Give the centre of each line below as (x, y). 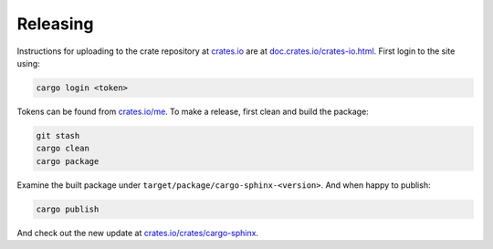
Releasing (55, 24)
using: (28, 63)
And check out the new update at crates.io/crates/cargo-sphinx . (138, 233)
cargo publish (68, 209)
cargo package (68, 161)
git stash (58, 135)
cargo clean (63, 149)
